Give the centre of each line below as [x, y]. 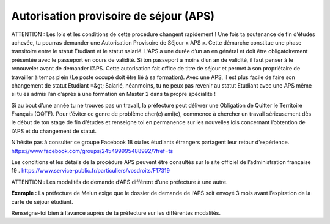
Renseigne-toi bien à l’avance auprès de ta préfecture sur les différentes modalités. [116, 213]
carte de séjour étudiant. [42, 201]
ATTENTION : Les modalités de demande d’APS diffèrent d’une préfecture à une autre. [119, 182]
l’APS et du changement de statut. [54, 131]
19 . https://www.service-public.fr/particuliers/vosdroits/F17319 [91, 171]
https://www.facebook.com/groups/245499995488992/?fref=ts [92, 151]
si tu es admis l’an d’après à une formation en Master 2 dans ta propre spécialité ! [114, 94]
